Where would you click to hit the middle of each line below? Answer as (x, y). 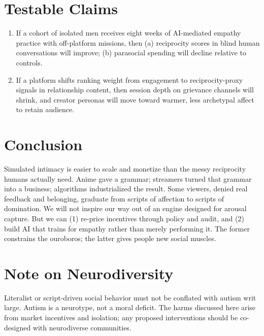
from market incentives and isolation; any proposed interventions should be (121, 317)
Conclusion (43, 144)
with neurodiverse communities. (82, 327)
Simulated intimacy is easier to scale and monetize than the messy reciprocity (125, 169)
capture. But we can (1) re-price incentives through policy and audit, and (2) (124, 218)
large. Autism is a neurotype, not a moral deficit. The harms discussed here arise (130, 307)
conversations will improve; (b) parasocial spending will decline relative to (131, 53)
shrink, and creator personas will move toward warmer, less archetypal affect (135, 99)
